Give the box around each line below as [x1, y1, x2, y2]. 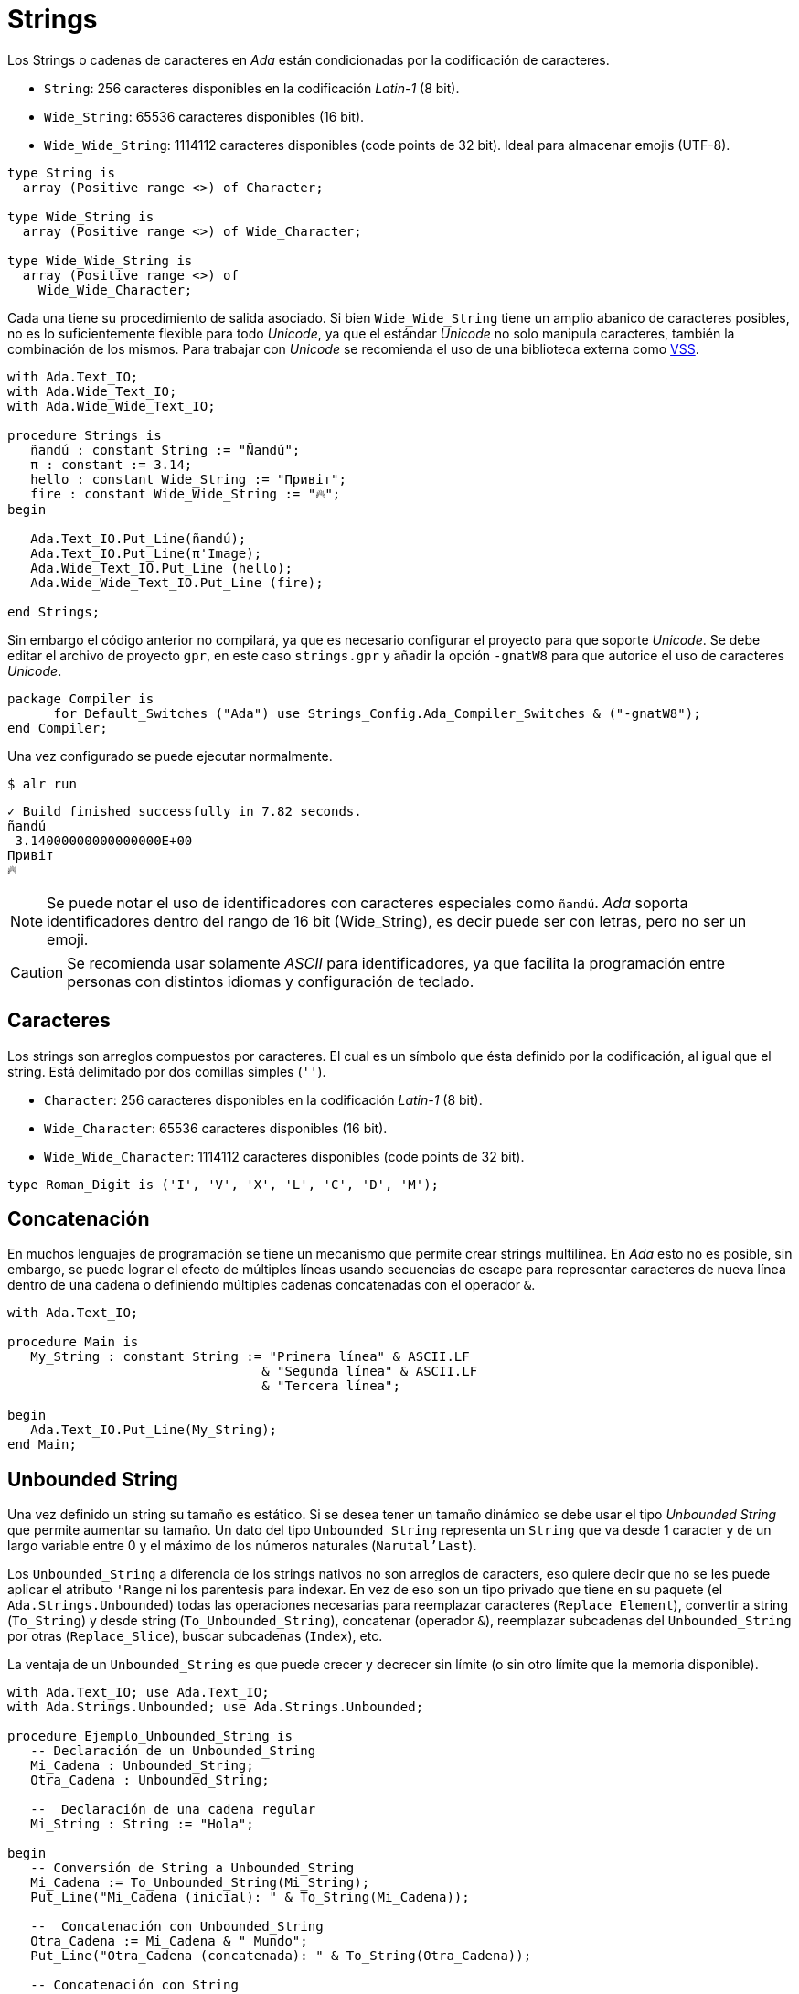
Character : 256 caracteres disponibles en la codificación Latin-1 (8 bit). [44, 1091, 483, 1108]
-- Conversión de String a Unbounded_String [30, 1860, 355, 1876]
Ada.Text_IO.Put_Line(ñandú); [30, 531, 247, 546]
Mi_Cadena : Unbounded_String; [30, 1758, 254, 1774]
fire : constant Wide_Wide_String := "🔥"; [30, 486, 341, 501]
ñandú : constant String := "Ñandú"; [30, 442, 301, 457]
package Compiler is [7, 691, 154, 706]
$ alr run [7, 776, 77, 791]
